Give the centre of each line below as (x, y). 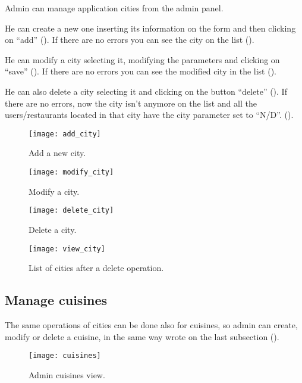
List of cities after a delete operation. (96, 268)
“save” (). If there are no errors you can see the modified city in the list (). (141, 71)
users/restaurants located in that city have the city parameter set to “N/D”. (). (149, 115)
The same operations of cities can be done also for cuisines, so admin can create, (151, 324)
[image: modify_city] (71, 172)
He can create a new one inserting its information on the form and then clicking (150, 28)
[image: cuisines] (65, 356)
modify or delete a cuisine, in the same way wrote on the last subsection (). (142, 336)
